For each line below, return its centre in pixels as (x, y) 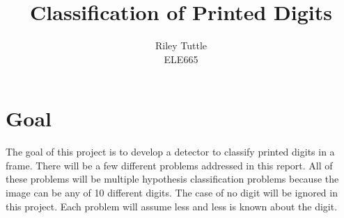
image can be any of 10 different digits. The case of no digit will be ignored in (172, 193)
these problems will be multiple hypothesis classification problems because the (172, 179)
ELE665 (181, 59)
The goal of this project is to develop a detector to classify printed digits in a (170, 152)
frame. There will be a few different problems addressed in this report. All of (169, 165)
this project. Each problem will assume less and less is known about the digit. (172, 206)
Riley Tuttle (181, 45)
